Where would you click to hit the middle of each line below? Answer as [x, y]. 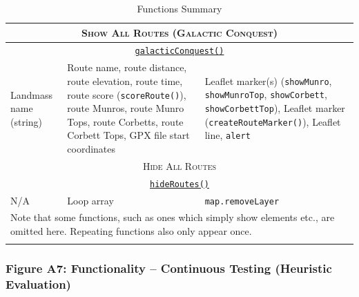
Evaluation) [38, 284]
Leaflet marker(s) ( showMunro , [268, 80]
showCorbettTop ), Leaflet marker [275, 108]
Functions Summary [179, 8]
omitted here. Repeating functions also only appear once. [131, 231]
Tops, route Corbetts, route [125, 121]
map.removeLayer [242, 201]
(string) [27, 121]
